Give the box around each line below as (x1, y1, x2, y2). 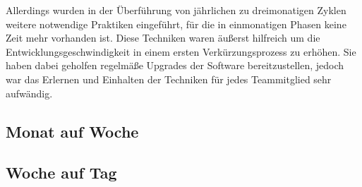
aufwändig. (6, 85, 53, 100)
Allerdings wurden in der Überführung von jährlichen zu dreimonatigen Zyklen (6, 3, 346, 17)
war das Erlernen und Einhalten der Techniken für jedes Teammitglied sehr (6, 71, 332, 86)
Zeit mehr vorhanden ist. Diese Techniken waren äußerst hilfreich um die (6, 30, 320, 45)
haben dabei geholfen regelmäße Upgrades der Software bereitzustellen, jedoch (6, 58, 344, 73)
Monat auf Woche (6, 120, 139, 142)
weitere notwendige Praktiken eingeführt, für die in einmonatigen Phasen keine (6, 16, 346, 31)
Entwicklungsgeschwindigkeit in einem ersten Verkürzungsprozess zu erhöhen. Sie (6, 44, 356, 59)
